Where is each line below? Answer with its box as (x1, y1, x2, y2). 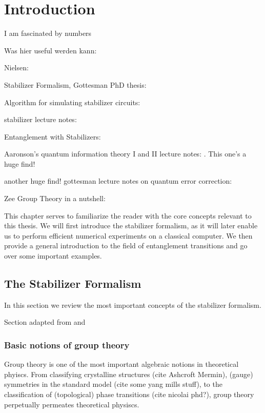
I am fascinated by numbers (4, 28, 92, 38)
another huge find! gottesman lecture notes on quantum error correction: (4, 175, 232, 186)
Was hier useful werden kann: (4, 45, 97, 55)
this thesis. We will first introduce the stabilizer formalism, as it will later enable (4, 220, 258, 231)
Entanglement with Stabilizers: (4, 131, 101, 142)
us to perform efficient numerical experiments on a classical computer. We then (4, 230, 253, 241)
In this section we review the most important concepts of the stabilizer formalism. (4, 299, 261, 310)
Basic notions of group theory (4, 338, 130, 351)
